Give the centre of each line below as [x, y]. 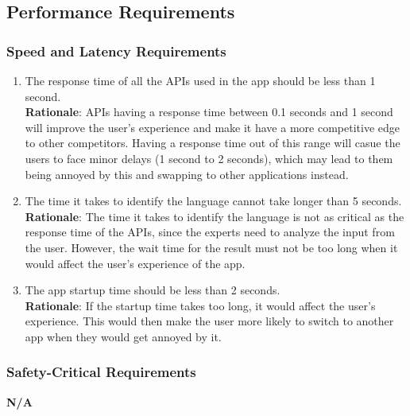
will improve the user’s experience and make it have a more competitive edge [212, 127]
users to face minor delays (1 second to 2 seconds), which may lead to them [209, 158]
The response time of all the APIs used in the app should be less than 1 [200, 80]
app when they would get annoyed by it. [123, 336]
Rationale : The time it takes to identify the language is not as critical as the [215, 216]
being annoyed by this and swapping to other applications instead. [187, 174]
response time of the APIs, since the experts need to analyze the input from [210, 232]
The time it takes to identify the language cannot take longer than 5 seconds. [213, 201]
